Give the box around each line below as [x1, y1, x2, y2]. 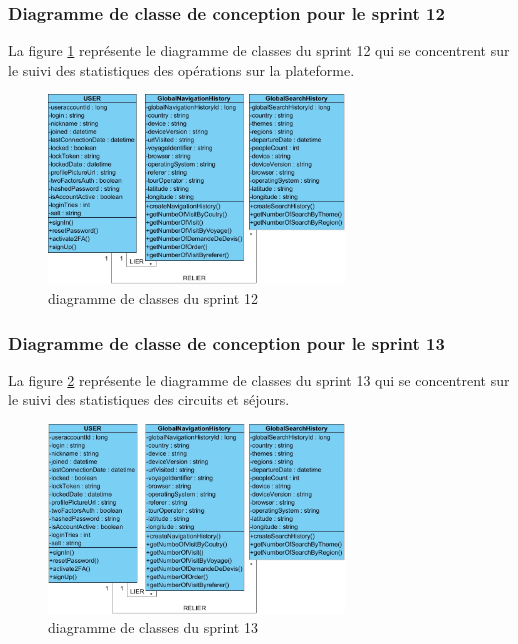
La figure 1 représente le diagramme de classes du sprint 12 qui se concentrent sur [8, 40, 510, 61]
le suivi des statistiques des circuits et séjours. [8, 389, 290, 410]
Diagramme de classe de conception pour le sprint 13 [8, 330, 445, 355]
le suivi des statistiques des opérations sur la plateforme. [8, 59, 355, 80]
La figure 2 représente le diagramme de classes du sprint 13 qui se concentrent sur [8, 369, 510, 390]
